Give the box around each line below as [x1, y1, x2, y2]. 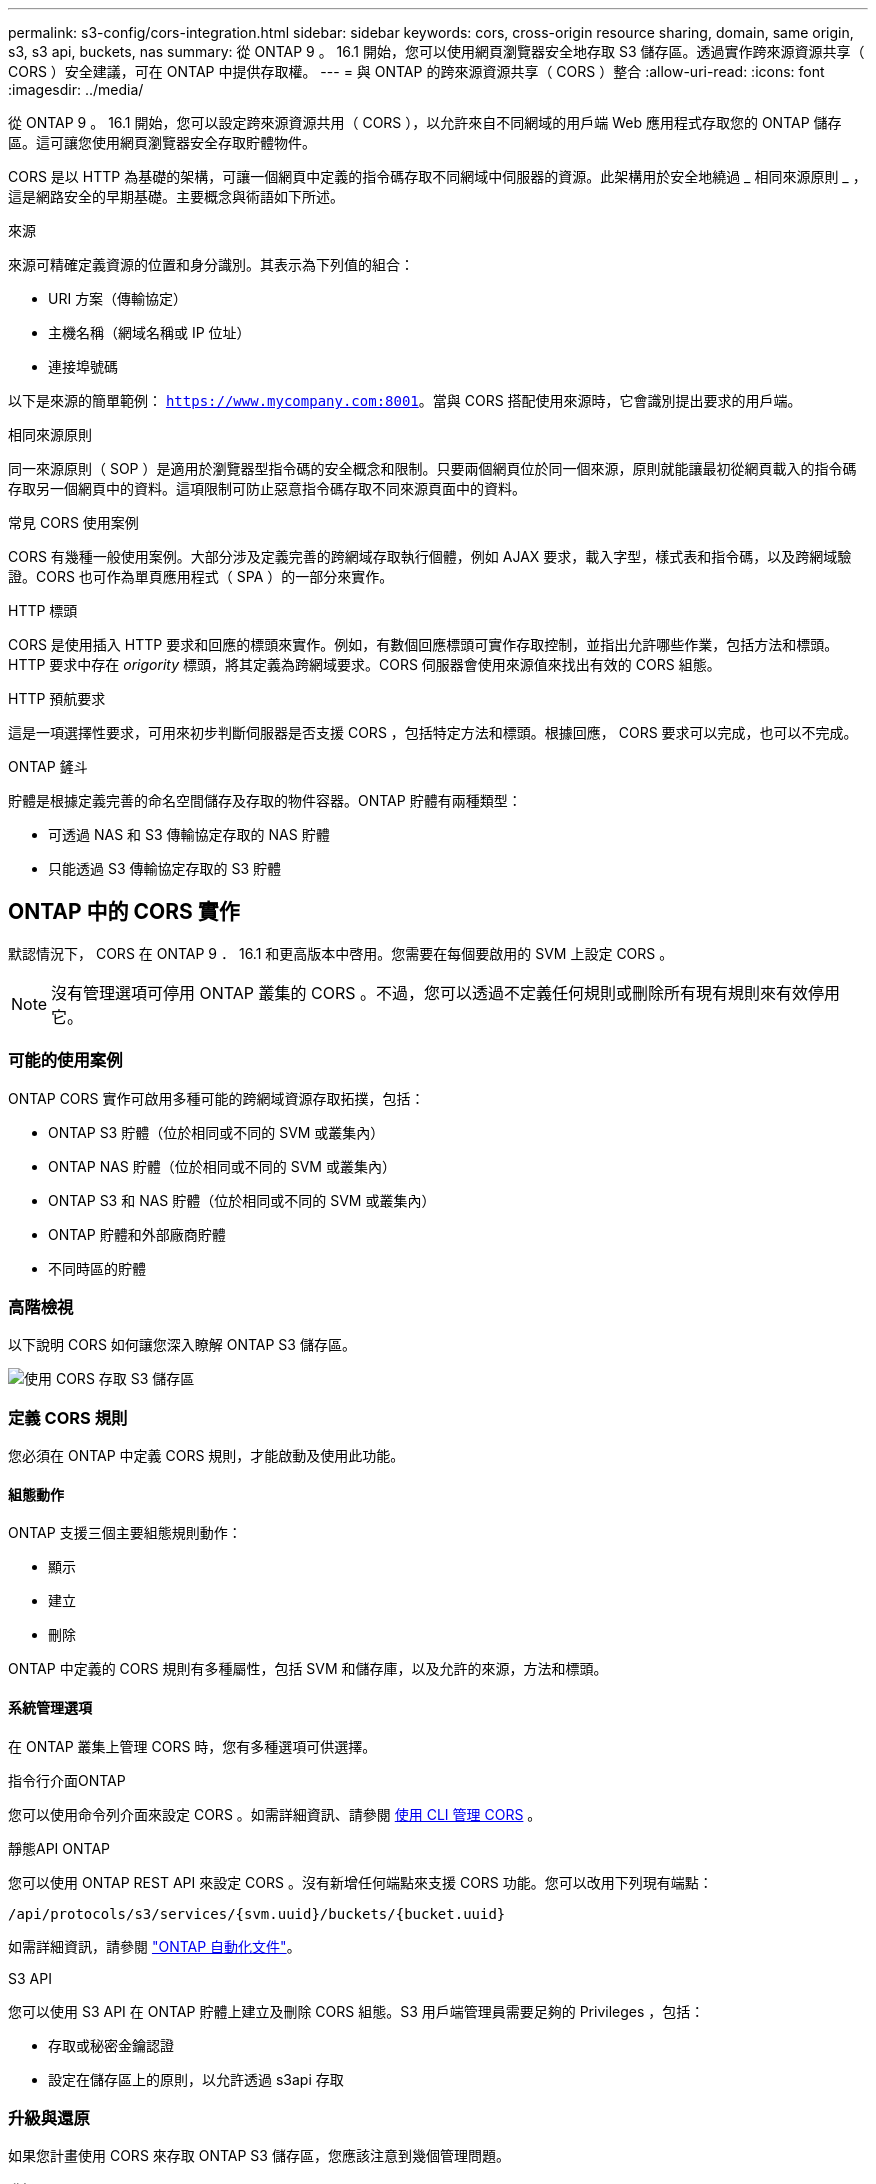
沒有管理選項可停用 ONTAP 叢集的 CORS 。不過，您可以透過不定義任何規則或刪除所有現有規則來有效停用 [51, 982, 841, 1003]
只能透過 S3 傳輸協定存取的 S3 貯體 [48, 860, 282, 877]
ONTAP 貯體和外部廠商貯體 [48, 1225, 226, 1243]
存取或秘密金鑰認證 [48, 2036, 174, 2054]
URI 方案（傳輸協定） [48, 290, 188, 307]
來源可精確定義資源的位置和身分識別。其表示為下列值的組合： [8, 256, 414, 273]
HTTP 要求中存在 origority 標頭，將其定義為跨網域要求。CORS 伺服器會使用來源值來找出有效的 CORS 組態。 [8, 656, 721, 673]
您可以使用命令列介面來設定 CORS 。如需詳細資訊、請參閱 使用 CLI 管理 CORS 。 [8, 1805, 542, 1823]
